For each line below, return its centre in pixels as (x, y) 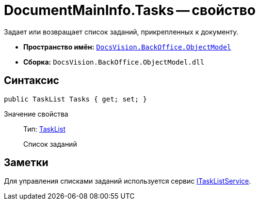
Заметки (26, 163)
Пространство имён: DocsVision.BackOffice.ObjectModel (127, 47)
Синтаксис (32, 81)
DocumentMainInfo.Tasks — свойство (130, 10)
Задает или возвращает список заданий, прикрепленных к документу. (121, 32)
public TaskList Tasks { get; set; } (76, 99)
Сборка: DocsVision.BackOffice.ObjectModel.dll (114, 62)
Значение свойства (36, 114)
